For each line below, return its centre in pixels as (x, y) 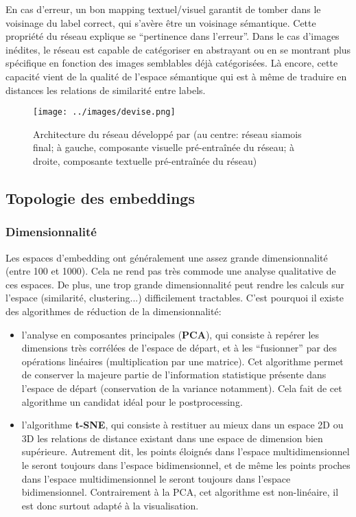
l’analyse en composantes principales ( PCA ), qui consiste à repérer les (170, 334)
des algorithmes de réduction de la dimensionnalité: (114, 311)
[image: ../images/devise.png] (104, 112)
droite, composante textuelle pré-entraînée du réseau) (145, 161)
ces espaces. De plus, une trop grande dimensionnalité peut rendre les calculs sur (175, 284)
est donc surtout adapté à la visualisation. (110, 505)
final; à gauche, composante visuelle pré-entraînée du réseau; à (164, 147)
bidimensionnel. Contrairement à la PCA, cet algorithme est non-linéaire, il (180, 492)
